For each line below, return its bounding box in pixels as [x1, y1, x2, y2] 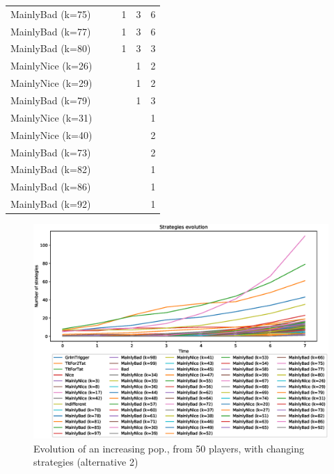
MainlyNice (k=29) [10, 76, 93, 90]
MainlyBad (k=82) [10, 162, 91, 177]
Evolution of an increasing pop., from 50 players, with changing [33, 441, 305, 455]
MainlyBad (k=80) [10, 41, 91, 56]
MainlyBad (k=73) [10, 145, 91, 159]
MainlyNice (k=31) [10, 110, 93, 124]
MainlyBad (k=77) [10, 24, 91, 38]
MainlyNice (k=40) [10, 127, 93, 142]
